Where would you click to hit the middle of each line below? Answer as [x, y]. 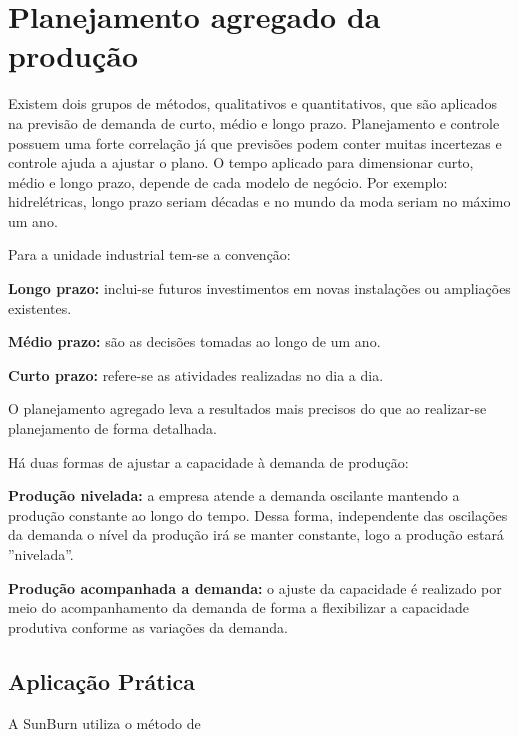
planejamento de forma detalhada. [112, 428]
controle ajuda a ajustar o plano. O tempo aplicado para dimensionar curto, [241, 162]
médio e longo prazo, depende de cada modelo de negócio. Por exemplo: [228, 181]
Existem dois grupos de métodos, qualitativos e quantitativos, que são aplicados [252, 103]
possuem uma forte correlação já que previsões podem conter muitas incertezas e [255, 142]
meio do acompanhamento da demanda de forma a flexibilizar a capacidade [238, 607]
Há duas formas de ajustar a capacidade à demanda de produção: [208, 461]
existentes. [40, 307]
